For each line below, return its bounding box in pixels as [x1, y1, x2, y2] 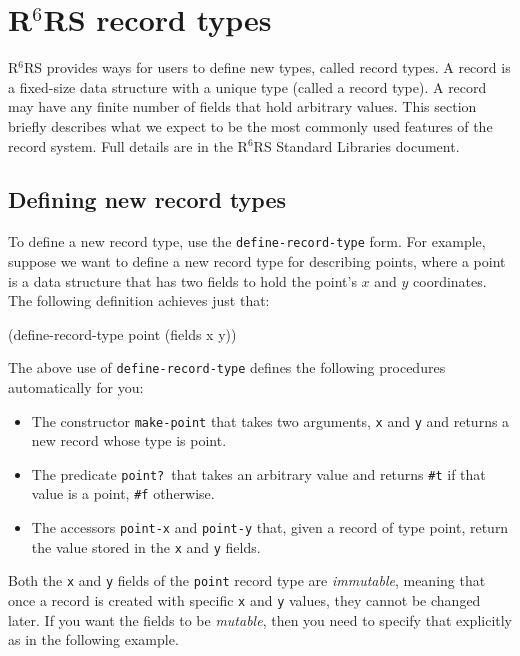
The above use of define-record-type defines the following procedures [8, 357, 446, 378]
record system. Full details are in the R [8, 135, 248, 156]
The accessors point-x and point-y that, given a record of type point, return [31, 517, 509, 538]
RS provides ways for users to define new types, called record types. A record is [24, 57, 511, 78]
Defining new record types [8, 184, 287, 215]
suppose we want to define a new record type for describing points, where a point [8, 250, 506, 271]
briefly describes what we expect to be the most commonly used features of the [8, 115, 493, 136]
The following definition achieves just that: [8, 290, 270, 311]
